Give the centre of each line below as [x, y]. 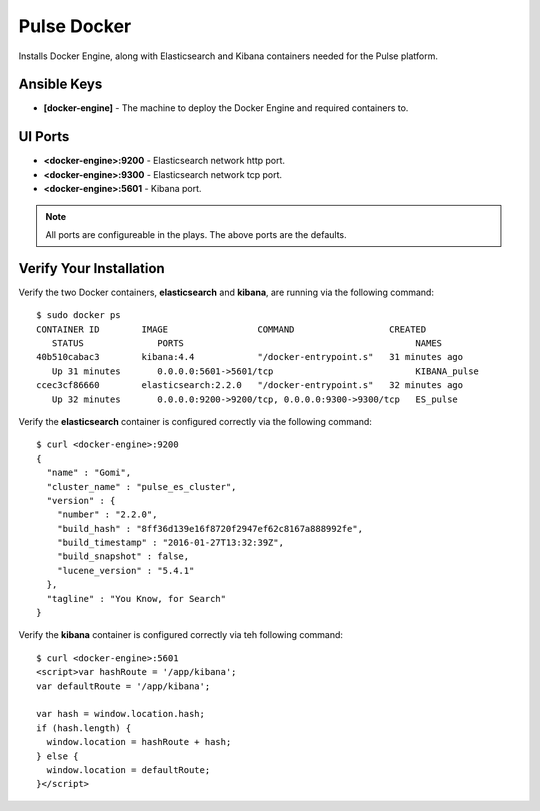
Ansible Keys [60, 84]
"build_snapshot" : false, [123, 556]
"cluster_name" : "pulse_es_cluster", [141, 486]
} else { [57, 756]
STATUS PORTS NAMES [247, 343]
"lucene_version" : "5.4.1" [125, 570]
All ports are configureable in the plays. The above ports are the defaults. [196, 234]
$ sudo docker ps [78, 315]
